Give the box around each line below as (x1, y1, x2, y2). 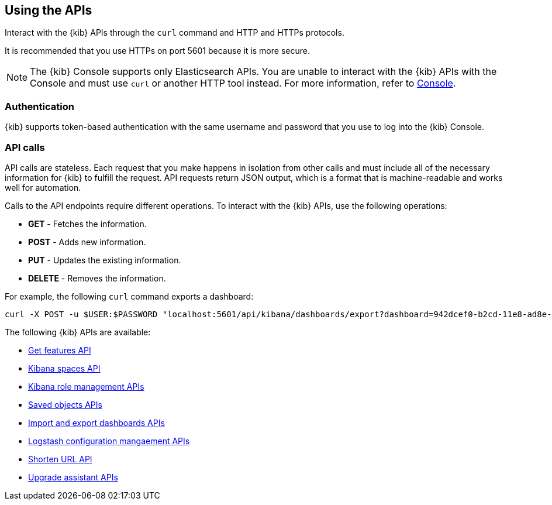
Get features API (28, 345, 91, 355)
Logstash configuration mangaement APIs (28, 435, 190, 446)
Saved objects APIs (28, 399, 102, 410)
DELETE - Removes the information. (28, 273, 166, 283)
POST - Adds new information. (28, 236, 146, 247)
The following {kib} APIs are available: (5, 327, 151, 337)
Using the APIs (5, 3, 92, 18)
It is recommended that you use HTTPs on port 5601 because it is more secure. (5, 46, 310, 56)
